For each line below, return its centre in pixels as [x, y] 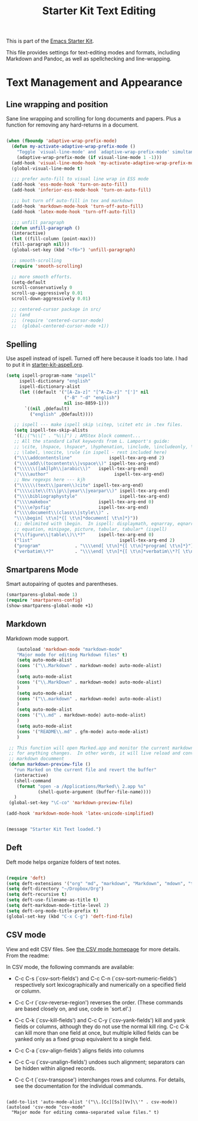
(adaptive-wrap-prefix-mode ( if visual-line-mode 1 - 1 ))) [89, 157]
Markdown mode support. [38, 638]
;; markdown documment [37, 759]
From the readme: [28, 955]
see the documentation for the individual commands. [79, 1086]
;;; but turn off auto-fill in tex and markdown [72, 201]
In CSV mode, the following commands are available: [70, 967]
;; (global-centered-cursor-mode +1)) [60, 326]
